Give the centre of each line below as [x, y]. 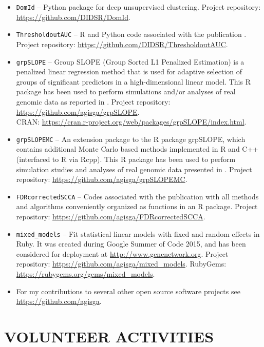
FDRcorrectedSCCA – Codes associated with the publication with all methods [137, 196]
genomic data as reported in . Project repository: [93, 101]
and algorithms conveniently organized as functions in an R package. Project [137, 206]
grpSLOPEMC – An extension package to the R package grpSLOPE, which [131, 139]
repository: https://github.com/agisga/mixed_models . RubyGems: [121, 264]
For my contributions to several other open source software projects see [128, 291]
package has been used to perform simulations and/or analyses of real [126, 91]
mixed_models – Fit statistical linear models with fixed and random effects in [138, 233]
